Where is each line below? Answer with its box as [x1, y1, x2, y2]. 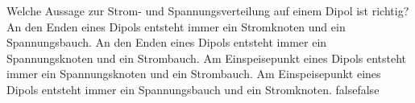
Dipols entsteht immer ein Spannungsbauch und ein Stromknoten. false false [6, 80, 380, 97]
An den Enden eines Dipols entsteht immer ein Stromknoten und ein [6, 18, 346, 35]
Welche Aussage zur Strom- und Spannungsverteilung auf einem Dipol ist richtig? [6, 2, 409, 19]
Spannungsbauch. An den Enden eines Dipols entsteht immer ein [6, 34, 327, 51]
